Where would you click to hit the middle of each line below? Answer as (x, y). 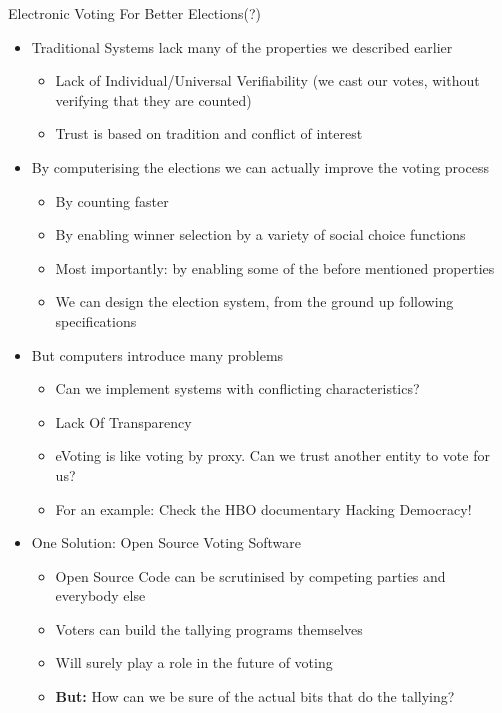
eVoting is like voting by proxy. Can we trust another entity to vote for (272, 455)
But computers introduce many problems (157, 354)
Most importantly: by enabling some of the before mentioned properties (275, 267)
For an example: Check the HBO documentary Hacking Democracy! (263, 508)
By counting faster (112, 200)
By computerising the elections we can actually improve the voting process (260, 166)
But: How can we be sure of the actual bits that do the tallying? (255, 696)
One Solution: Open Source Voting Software (166, 542)
